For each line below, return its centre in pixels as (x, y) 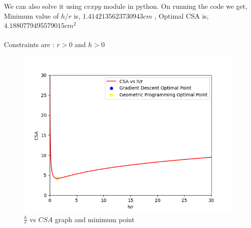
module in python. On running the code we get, (175, 6)
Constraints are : (29, 44)
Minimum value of (31, 15)
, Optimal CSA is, (182, 15)
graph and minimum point (95, 219)
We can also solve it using (43, 6)
